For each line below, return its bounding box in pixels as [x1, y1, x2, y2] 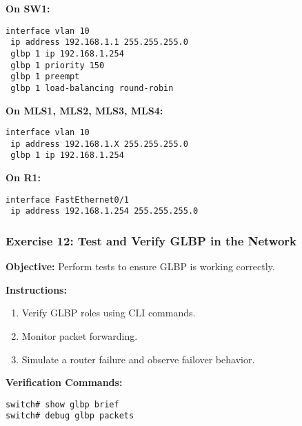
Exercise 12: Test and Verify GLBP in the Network [6, 232, 297, 249]
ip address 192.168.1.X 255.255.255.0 [10, 139, 188, 149]
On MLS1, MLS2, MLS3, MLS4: [6, 103, 163, 117]
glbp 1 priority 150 [10, 60, 105, 70]
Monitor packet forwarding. [21, 329, 138, 343]
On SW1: [6, 1, 50, 15]
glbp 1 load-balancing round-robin [10, 83, 174, 93]
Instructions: [6, 282, 67, 296]
